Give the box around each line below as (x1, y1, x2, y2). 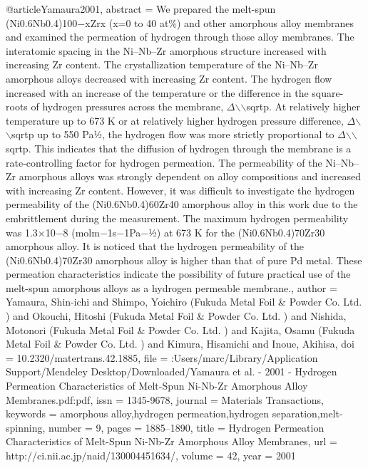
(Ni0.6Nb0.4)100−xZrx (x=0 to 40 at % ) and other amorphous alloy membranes (6, 15, 354, 30)
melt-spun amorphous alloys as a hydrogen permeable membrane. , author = (6, 280, 337, 295)
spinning (6, 420, 43, 435)
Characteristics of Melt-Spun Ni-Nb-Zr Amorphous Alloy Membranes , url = (6, 434, 337, 449)
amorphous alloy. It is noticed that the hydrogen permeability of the (6, 239, 304, 254)
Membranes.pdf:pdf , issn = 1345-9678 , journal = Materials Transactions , (6, 392, 324, 407)
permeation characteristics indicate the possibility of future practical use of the (6, 266, 351, 281)
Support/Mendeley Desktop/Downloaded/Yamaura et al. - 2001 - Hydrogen (6, 364, 337, 379)
